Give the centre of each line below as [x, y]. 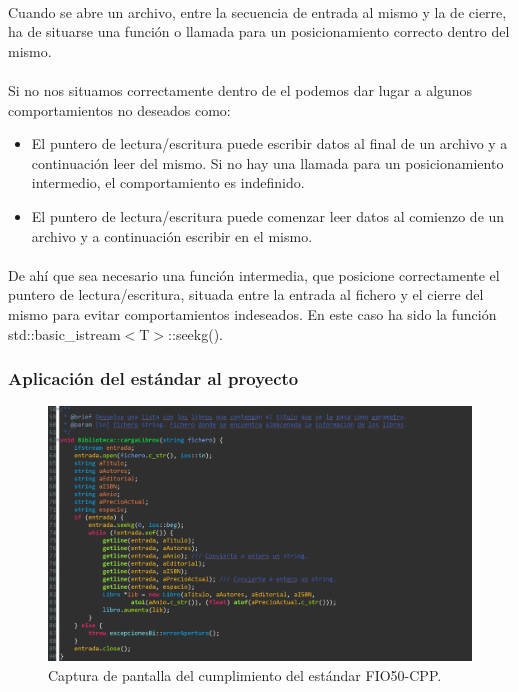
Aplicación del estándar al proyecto [153, 378]
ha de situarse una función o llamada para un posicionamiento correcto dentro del [259, 31]
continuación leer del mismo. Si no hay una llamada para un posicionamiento [267, 162]
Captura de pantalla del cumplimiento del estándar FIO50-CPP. [245, 674]
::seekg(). [196, 333]
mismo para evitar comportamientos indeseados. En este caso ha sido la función [252, 313]
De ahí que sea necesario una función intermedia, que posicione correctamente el [254, 274]
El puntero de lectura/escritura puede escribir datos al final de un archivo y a [269, 143]
